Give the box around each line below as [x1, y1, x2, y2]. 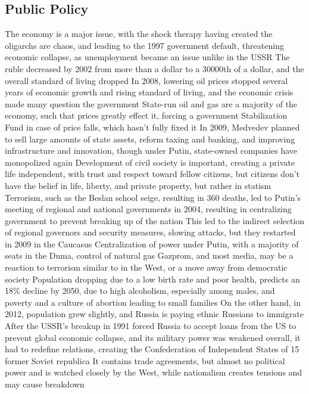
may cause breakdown [5, 378, 85, 390]
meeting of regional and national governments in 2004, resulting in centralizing [5, 203, 292, 215]
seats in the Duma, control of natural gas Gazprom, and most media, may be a [5, 249, 294, 262]
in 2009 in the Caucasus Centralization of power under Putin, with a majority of [5, 237, 299, 250]
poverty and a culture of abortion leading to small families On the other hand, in [5, 296, 301, 308]
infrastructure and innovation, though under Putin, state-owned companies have [5, 144, 298, 157]
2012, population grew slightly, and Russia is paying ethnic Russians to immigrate [5, 308, 304, 320]
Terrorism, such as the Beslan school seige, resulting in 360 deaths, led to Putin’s [5, 191, 301, 203]
